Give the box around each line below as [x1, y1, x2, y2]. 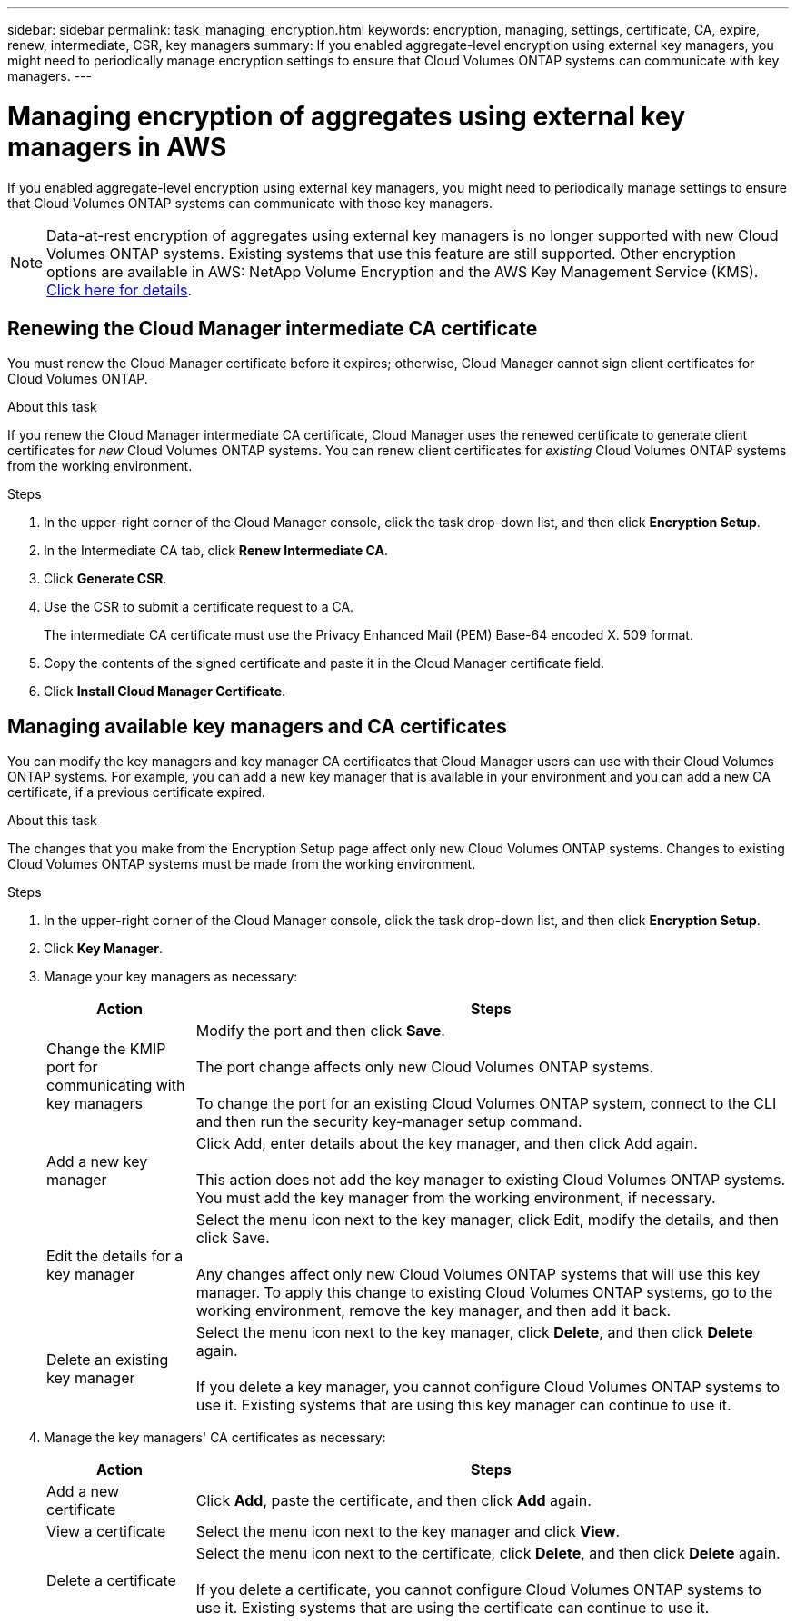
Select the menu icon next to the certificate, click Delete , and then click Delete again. [195, 1544, 781, 1563]
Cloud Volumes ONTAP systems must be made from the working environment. [7, 856, 476, 872]
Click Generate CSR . [44, 571, 167, 587]
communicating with [46, 1076, 185, 1095]
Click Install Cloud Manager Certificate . [44, 683, 286, 700]
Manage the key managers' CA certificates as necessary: [44, 1430, 386, 1446]
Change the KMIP [46, 1040, 166, 1059]
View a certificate [46, 1522, 166, 1541]
